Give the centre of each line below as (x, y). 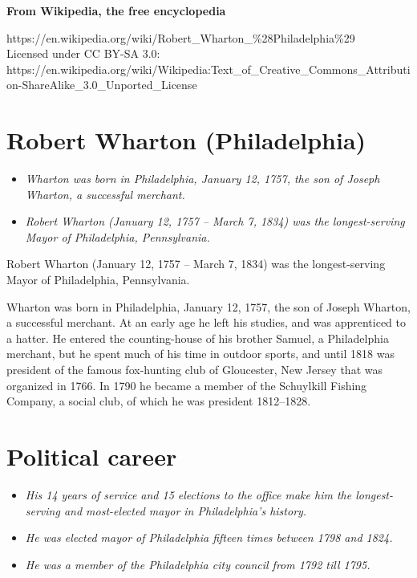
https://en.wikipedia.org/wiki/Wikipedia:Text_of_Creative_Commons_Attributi (208, 69)
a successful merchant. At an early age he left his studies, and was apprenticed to (206, 322)
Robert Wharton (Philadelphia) (186, 140)
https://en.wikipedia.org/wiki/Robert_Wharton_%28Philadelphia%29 (181, 37)
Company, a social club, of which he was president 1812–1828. (159, 401)
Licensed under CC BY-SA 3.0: (83, 53)
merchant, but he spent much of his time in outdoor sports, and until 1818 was (200, 354)
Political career (92, 456)
